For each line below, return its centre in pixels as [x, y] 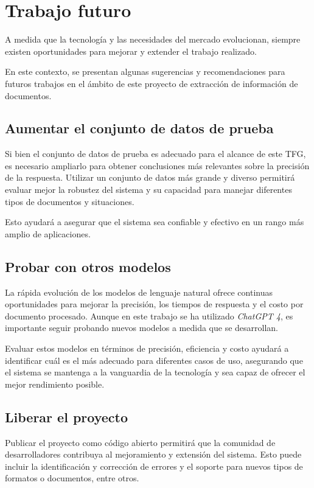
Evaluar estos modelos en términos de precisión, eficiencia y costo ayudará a [147, 348]
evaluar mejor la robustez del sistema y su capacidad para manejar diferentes [148, 190]
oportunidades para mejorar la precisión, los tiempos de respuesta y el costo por [154, 304]
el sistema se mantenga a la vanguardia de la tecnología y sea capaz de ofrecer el [155, 372]
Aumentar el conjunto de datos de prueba [139, 128]
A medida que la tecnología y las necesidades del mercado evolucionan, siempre [153, 39]
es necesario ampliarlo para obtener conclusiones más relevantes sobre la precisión [157, 165]
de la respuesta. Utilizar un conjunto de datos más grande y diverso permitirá [150, 177]
